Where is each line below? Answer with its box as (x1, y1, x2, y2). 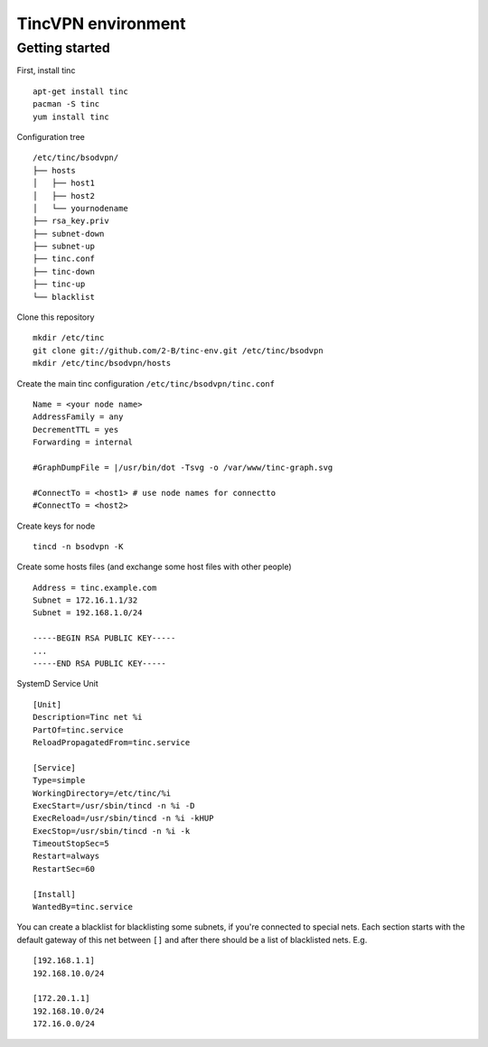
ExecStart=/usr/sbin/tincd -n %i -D (33, 800, 195, 810)
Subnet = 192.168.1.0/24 (33, 608, 143, 618)
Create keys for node (16, 520, 96, 531)
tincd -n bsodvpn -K (33, 541, 124, 551)
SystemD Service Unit (16, 678, 99, 689)
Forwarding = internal (33, 437, 134, 447)
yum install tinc (33, 111, 109, 122)
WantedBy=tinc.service (33, 902, 134, 912)
